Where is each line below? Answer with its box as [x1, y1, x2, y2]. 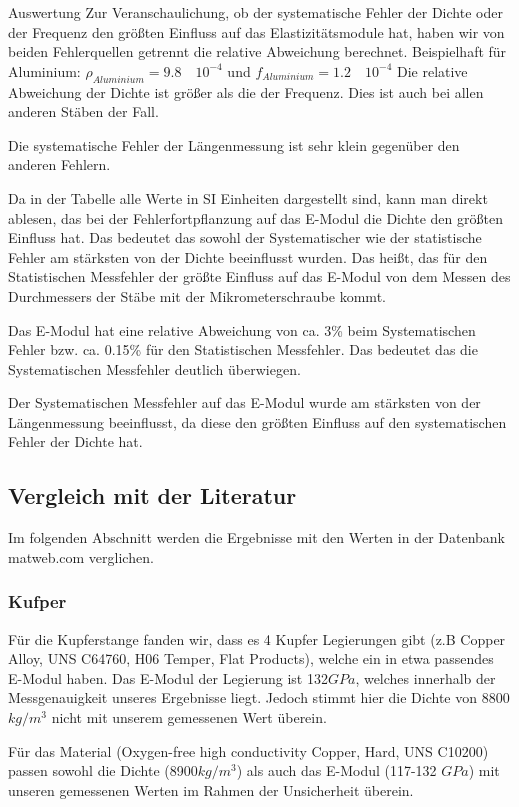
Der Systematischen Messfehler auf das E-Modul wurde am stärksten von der [8, 392, 481, 413]
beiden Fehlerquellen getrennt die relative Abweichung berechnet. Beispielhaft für [8, 41, 507, 62]
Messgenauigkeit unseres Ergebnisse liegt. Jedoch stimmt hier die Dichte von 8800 [8, 687, 510, 708]
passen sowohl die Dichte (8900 [8, 760, 198, 781]
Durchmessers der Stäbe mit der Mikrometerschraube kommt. [8, 285, 386, 306]
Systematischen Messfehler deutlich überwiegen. [8, 358, 301, 379]
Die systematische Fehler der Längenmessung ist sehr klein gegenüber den [8, 134, 460, 155]
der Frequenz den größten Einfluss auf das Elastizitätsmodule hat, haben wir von [8, 21, 505, 42]
